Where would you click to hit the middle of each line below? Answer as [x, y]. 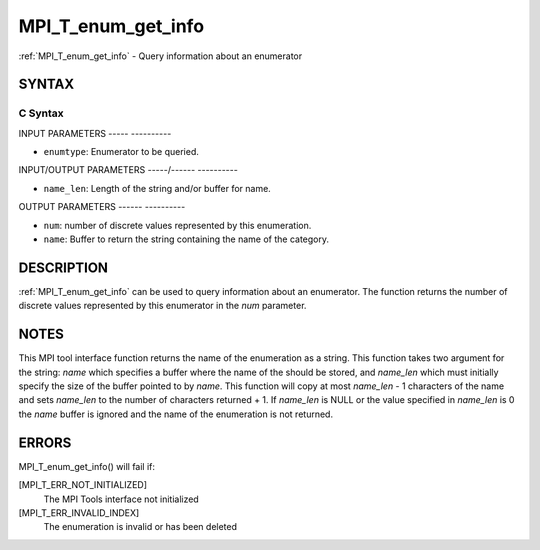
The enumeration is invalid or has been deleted [140, 527]
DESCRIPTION [63, 267]
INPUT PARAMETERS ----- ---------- [95, 133]
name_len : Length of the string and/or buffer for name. [157, 188]
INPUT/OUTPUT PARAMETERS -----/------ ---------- [128, 170]
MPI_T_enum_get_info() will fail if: [86, 466]
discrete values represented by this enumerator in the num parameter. [162, 306]
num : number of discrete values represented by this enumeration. [177, 225]
